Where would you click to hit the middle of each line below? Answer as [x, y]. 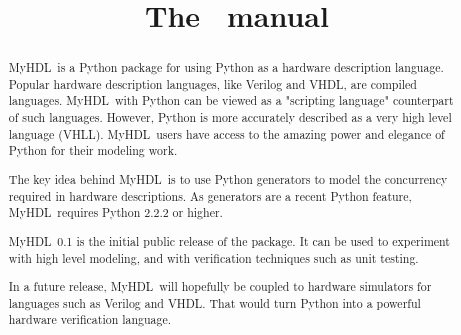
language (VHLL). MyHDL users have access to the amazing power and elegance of [226, 133]
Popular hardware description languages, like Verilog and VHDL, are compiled [212, 83]
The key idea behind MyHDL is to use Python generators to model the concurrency [228, 179]
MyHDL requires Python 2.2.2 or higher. [115, 212]
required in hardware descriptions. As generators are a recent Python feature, [210, 195]
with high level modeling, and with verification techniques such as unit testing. [213, 257]
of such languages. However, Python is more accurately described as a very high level [230, 117]
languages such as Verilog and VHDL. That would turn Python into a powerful [214, 302]
